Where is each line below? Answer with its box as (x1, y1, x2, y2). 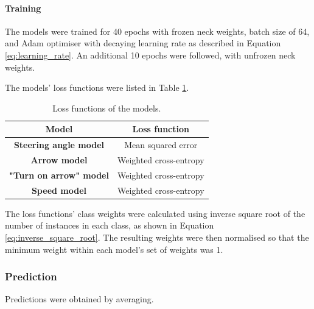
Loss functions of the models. (52, 101, 161, 114)
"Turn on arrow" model (9, 168, 109, 181)
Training (5, 1, 41, 14)
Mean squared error (124, 138, 198, 151)
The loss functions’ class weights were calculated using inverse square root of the (5, 207, 305, 219)
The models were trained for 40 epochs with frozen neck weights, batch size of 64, (5, 24, 310, 37)
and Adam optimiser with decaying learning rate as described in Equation (5, 37, 281, 49)
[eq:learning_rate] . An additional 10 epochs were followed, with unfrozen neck (5, 48, 296, 61)
